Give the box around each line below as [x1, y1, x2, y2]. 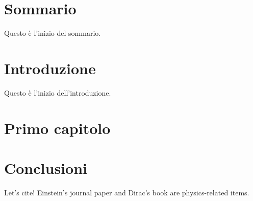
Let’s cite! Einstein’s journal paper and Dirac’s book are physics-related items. [4, 187, 249, 197]
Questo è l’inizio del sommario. [4, 28, 101, 38]
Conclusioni [4, 158, 87, 178]
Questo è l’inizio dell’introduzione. [4, 87, 111, 98]
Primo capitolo [4, 117, 111, 138]
